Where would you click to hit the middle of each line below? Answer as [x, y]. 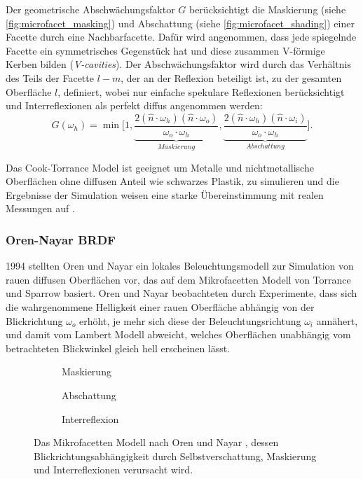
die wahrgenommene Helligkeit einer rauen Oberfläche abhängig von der [160, 307]
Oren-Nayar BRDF [61, 239]
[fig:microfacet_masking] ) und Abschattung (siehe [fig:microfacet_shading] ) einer [180, 23]
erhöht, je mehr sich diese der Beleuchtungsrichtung [190, 320]
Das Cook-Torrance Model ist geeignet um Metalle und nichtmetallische [160, 167]
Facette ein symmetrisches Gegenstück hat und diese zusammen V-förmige [165, 50]
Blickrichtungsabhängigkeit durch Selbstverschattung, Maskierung [175, 456]
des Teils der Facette [50, 77]
